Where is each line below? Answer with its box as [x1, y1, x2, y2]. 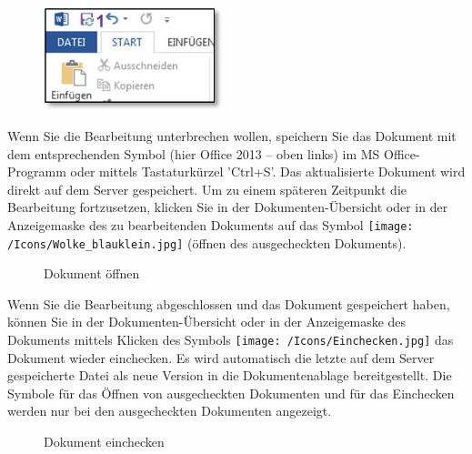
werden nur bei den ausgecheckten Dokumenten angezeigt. [7, 401, 332, 420]
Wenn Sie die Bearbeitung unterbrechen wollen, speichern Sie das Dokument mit [7, 126, 457, 145]
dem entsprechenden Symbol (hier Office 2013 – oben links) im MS [7, 144, 380, 163]
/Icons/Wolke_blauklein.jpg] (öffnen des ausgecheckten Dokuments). [7, 233, 407, 252]
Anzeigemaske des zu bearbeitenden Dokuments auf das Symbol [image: [7, 215, 414, 234]
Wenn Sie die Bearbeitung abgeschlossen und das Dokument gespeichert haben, [7, 294, 450, 313]
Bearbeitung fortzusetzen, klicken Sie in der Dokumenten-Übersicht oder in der [7, 197, 448, 217]
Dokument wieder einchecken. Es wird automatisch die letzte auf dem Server [7, 348, 435, 367]
